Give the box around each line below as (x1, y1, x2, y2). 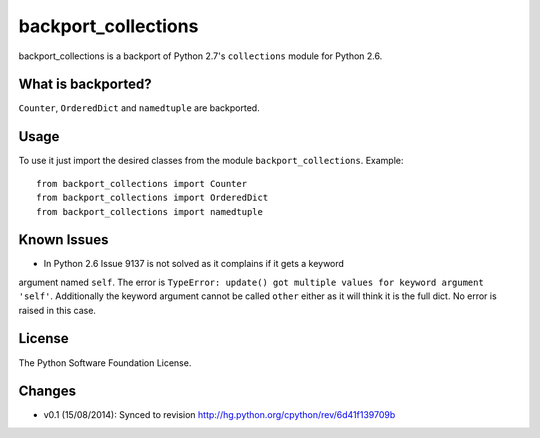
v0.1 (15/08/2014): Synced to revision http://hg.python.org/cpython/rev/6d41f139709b (43, 409, 396, 421)
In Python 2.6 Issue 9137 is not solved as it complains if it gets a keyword (43, 258, 345, 270)
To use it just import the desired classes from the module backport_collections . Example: (18, 155, 404, 167)
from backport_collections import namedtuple (36, 206, 264, 217)
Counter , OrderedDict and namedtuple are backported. (18, 102, 260, 114)
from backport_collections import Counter (36, 178, 248, 189)
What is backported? (18, 76, 152, 93)
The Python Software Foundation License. (18, 356, 192, 369)
